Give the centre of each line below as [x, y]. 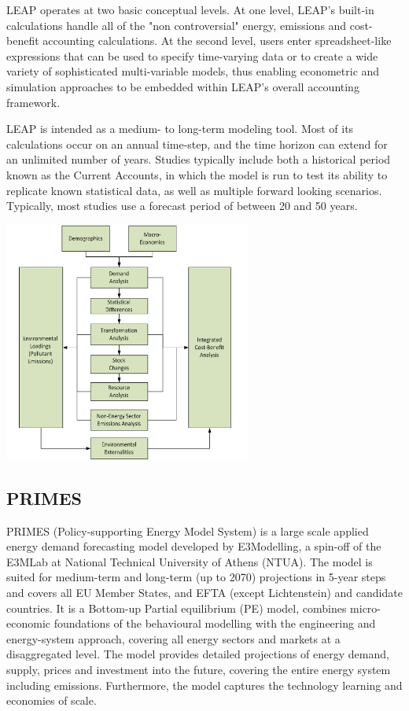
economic [28, 623]
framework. [33, 102]
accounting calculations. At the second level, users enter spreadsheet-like [217, 41]
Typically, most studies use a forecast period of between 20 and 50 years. [182, 206]
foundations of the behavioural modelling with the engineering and [215, 623]
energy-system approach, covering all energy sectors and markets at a [173, 638]
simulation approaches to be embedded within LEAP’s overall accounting [183, 86]
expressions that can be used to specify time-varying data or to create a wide [192, 55]
